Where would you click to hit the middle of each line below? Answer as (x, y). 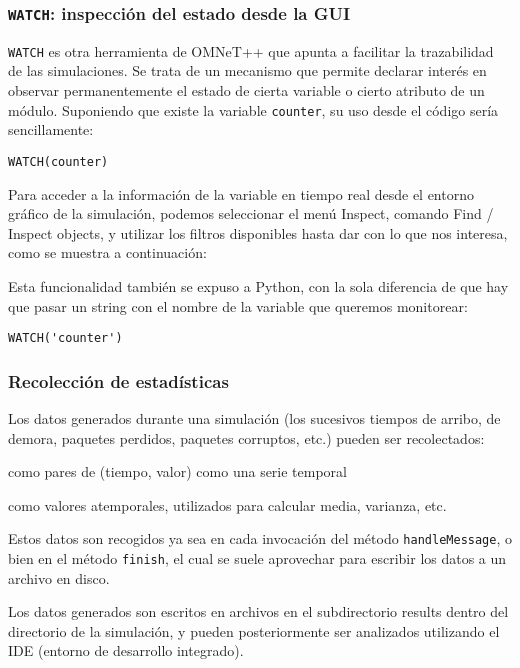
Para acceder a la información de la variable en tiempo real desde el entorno (241, 193)
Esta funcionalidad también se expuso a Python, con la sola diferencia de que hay (258, 285)
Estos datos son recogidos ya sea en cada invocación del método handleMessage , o (260, 538)
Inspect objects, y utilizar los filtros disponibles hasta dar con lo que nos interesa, (258, 232)
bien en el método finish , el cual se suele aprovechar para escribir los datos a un (257, 558)
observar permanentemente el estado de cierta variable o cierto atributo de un (246, 90)
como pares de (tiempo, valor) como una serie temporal (177, 471)
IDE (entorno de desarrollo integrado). (126, 650)
